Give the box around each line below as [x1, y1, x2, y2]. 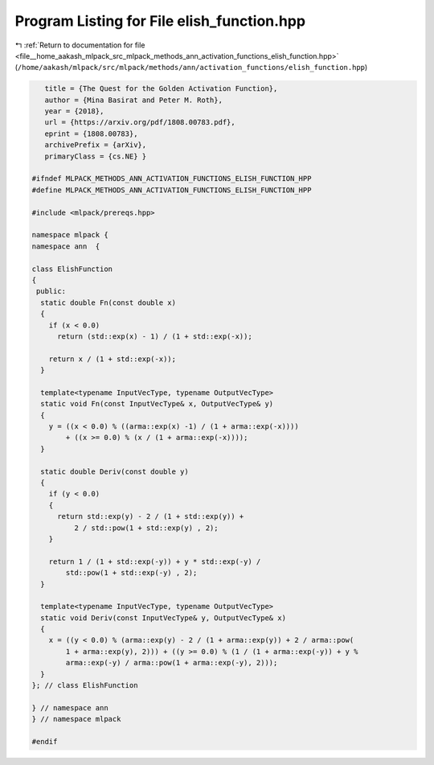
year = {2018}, [44, 107, 104, 116]
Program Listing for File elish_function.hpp [14, 12, 305, 30]
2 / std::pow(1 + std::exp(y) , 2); [73, 523, 219, 533]
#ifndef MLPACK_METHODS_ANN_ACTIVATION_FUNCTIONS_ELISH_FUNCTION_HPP [31, 174, 312, 183]
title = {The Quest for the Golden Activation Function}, [44, 84, 278, 93]
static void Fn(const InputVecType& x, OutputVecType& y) [40, 399, 274, 409]
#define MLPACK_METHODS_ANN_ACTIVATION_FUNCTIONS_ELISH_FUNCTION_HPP [31, 185, 312, 195]
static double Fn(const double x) [40, 298, 177, 307]
